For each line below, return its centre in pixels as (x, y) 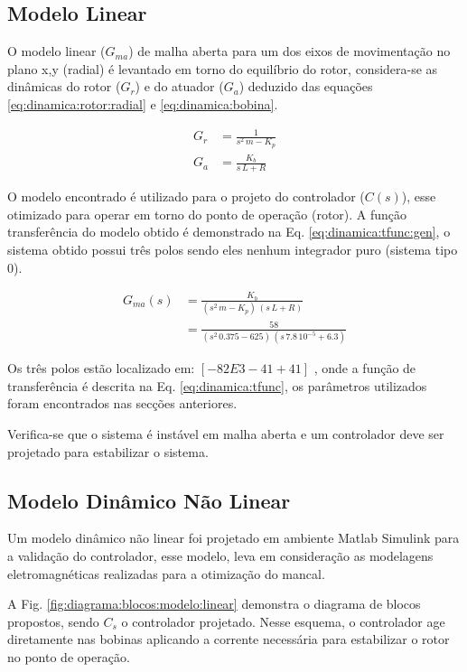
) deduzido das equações (306, 86)
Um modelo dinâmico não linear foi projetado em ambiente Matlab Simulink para (233, 538)
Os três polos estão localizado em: (101, 368)
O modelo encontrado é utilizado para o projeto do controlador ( (186, 196)
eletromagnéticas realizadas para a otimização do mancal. (166, 573)
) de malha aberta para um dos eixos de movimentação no (290, 51)
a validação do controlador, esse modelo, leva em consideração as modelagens (220, 555)
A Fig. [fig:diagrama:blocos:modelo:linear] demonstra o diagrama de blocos (214, 604)
